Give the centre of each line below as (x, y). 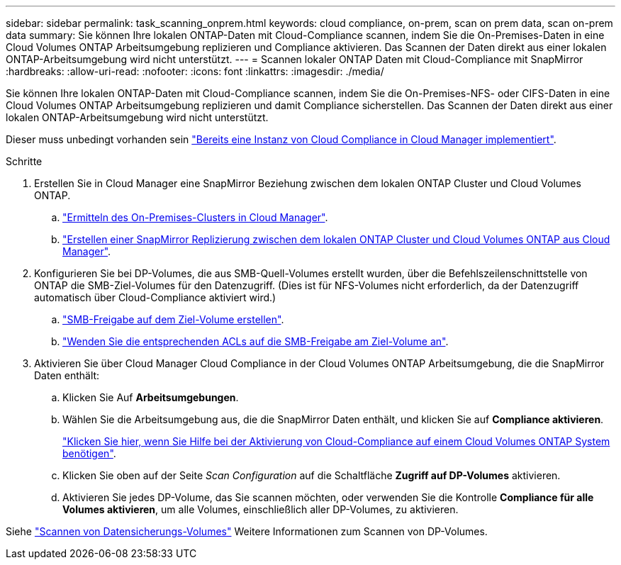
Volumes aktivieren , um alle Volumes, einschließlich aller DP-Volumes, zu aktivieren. (261, 509)
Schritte (24, 161)
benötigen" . (89, 453)
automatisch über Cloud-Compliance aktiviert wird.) (155, 297)
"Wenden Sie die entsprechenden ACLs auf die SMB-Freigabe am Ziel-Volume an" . (256, 341)
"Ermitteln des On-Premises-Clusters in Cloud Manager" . (195, 217)
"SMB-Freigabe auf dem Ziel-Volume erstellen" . (173, 319)
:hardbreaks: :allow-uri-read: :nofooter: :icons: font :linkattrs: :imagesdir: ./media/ (195, 71)
